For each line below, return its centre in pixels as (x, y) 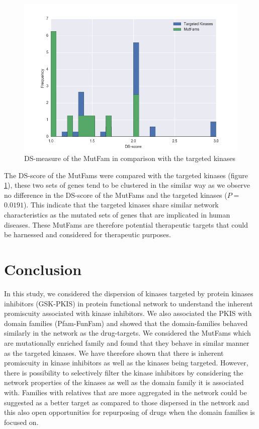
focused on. (21, 422)
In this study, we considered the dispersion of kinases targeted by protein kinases (129, 293)
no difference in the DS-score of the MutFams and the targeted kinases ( (116, 195)
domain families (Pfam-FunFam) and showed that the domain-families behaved (126, 323)
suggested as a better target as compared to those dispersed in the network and (127, 402)
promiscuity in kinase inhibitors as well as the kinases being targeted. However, (126, 363)
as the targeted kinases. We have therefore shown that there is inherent (114, 353)
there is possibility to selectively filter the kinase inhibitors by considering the (124, 372)
